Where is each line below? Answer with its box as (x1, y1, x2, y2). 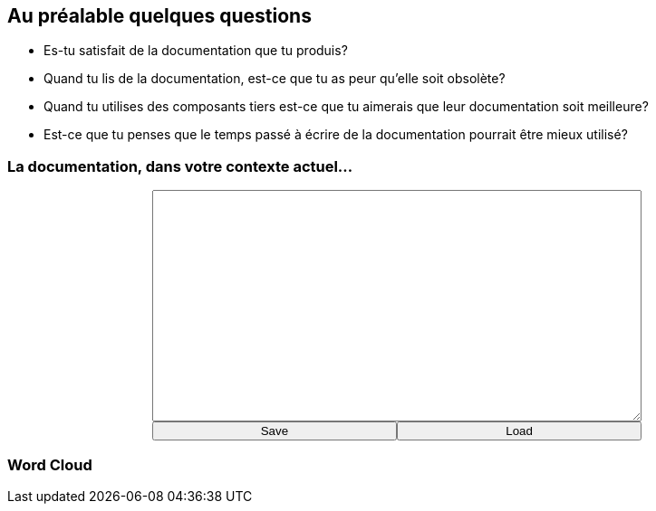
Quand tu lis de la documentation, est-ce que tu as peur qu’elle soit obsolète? (43, 71, 506, 87)
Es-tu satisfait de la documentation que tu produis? (43, 43, 348, 59)
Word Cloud (7, 455, 92, 474)
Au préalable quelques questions (7, 5, 312, 27)
